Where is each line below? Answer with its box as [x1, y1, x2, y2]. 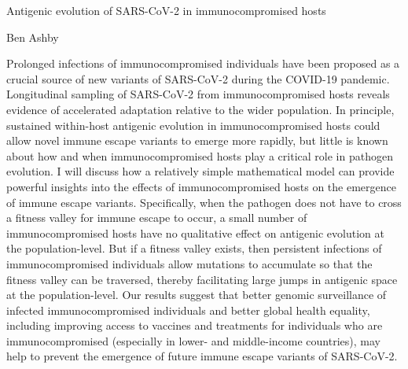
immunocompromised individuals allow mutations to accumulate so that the [6, 255, 373, 271]
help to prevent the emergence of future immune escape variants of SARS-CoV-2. [6, 348, 398, 364]
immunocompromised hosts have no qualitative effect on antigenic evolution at [6, 224, 384, 241]
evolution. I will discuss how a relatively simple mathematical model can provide [6, 163, 395, 179]
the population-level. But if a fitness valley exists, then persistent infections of [6, 240, 382, 256]
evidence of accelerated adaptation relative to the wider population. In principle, [6, 101, 395, 117]
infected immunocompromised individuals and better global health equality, [6, 301, 370, 318]
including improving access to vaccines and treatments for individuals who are [6, 317, 383, 334]
